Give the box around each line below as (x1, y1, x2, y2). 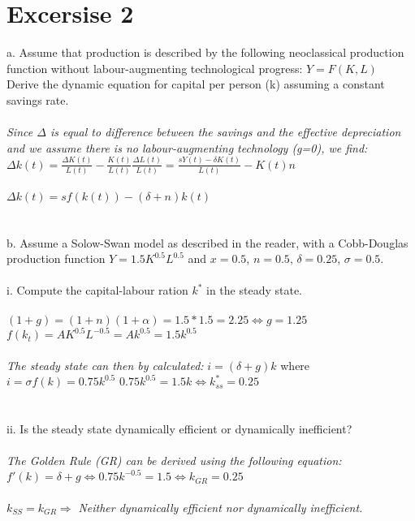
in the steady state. (206, 282, 303, 299)
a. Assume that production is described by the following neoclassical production (6, 44, 404, 61)
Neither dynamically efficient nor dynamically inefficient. (78, 499, 363, 515)
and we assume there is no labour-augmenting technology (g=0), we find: (6, 139, 368, 156)
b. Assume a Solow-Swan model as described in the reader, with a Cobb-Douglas (6, 234, 409, 251)
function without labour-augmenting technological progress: (6, 59, 303, 76)
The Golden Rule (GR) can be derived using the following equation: (6, 452, 342, 469)
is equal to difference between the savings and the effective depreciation (50, 123, 401, 140)
